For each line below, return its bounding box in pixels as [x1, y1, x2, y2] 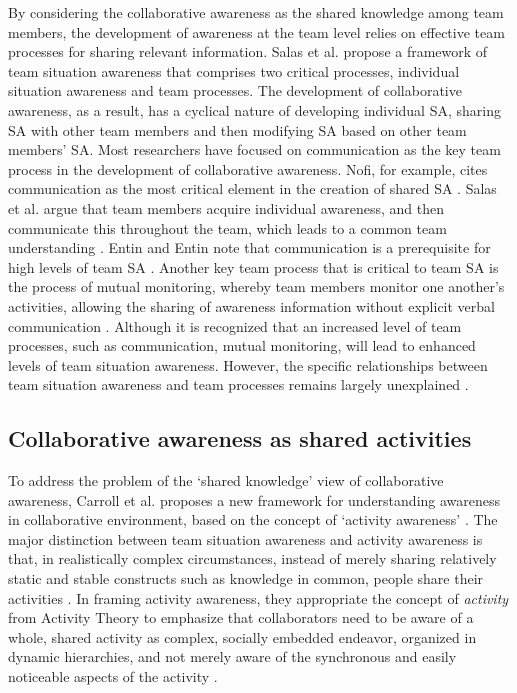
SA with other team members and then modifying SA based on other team [8, 119, 467, 140]
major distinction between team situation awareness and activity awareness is [8, 528, 483, 549]
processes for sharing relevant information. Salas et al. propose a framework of [8, 41, 488, 62]
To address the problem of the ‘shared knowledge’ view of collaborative [8, 470, 444, 491]
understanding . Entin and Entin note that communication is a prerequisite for [8, 237, 491, 258]
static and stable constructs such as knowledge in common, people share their [8, 568, 484, 589]
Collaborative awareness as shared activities [8, 423, 472, 454]
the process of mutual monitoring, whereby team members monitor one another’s [8, 276, 505, 297]
